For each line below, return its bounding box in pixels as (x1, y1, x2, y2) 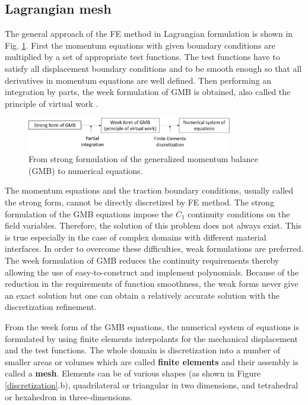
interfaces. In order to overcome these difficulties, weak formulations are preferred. (5, 242, 304, 255)
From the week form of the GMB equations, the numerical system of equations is (5, 320, 300, 333)
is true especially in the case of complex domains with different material (5, 230, 266, 243)
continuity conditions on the (188, 207, 290, 220)
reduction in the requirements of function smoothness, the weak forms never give (5, 277, 299, 290)
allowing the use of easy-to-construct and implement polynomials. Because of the (5, 265, 299, 278)
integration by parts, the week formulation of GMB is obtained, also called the (5, 86, 291, 98)
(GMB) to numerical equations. (28, 164, 143, 176)
